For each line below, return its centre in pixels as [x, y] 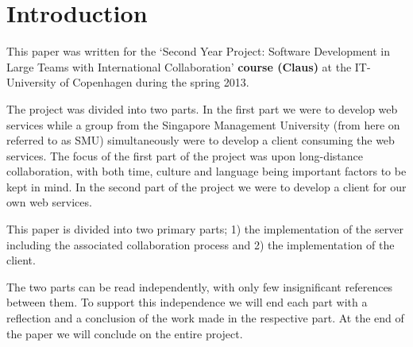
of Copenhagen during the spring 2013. [154, 82]
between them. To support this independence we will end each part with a [187, 302]
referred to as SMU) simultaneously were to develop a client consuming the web [201, 140]
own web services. [49, 202]
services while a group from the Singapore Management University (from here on [203, 124]
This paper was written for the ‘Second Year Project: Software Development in [198, 51]
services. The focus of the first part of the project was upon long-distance [185, 155]
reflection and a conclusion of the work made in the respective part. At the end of [205, 318]
